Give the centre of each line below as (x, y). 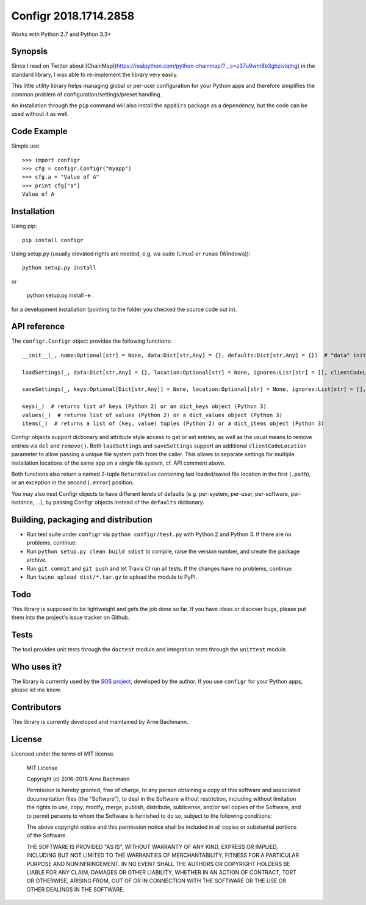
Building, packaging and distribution (82, 519)
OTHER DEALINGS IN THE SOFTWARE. (76, 889)
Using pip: (24, 226)
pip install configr (53, 240)
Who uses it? (37, 667)
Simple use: (26, 146)
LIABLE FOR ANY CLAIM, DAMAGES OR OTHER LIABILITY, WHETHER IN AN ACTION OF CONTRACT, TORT (162, 872)
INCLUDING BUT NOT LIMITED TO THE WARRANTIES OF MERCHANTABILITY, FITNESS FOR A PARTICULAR (163, 855)
